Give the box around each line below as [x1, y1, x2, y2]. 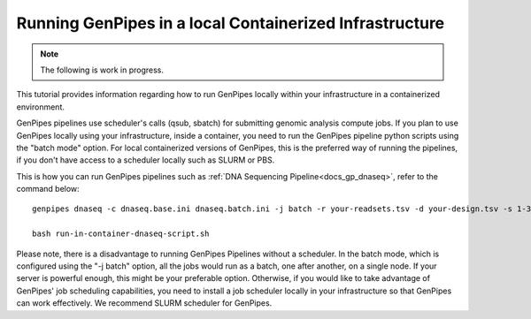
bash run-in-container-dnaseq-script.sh [32, 229, 210, 239]
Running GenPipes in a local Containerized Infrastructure [16, 13, 445, 33]
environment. [16, 102, 65, 112]
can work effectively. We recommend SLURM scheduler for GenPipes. [16, 298, 273, 308]
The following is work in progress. [40, 65, 164, 75]
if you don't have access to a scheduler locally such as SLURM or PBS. [16, 155, 275, 165]
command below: [16, 184, 80, 194]
